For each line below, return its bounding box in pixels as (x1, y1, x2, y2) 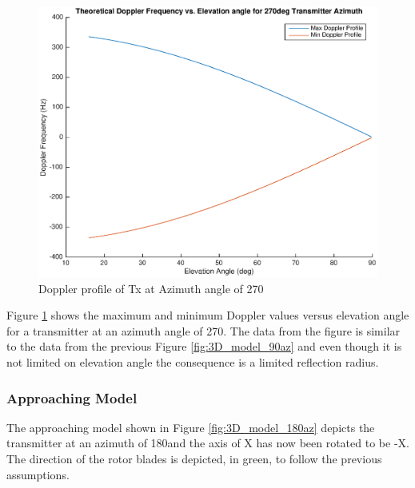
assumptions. (6, 466, 70, 482)
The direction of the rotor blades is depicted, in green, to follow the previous (6, 450, 382, 467)
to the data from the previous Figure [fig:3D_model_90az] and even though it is (6, 338, 402, 355)
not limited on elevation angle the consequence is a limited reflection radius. (6, 354, 379, 371)
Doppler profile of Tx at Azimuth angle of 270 (38, 280, 264, 296)
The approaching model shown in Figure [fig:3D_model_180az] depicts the (6, 419, 375, 435)
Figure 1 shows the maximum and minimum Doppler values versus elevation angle (6, 307, 409, 323)
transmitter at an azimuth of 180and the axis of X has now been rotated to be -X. (6, 434, 409, 451)
